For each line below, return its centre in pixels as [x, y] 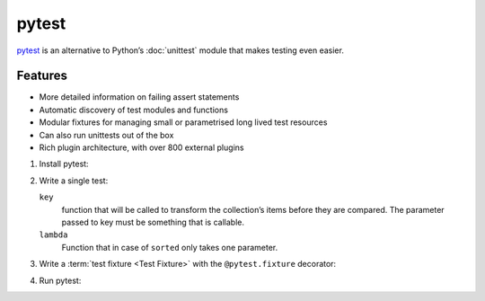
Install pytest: [64, 164]
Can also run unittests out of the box [106, 135]
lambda [53, 235]
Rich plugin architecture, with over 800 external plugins [141, 147]
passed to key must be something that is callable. [153, 222]
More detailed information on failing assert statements [139, 97]
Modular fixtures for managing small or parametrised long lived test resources [183, 122]
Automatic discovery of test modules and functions [134, 110]
